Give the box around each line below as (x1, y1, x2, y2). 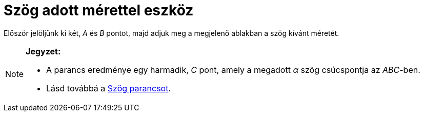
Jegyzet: (26, 46, 61, 56)
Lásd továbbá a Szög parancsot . (46, 83, 171, 93)
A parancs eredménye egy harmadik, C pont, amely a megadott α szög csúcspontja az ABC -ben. (46, 64, 420, 75)
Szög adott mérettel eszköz (4, 2, 194, 19)
